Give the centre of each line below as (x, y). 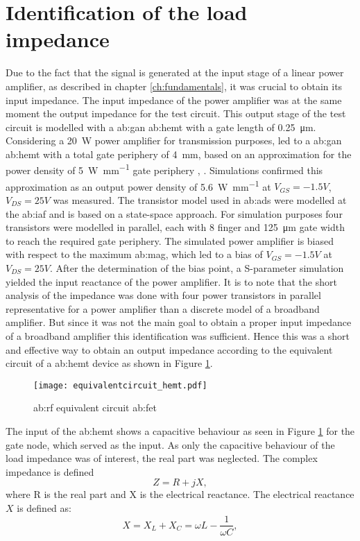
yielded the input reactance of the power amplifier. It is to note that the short (171, 281)
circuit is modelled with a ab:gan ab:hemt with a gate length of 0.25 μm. (161, 127)
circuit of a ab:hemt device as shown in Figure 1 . (109, 363)
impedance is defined (50, 471)
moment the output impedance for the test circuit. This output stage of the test (176, 113)
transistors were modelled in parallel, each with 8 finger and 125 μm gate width (175, 227)
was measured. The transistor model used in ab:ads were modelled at (200, 199)
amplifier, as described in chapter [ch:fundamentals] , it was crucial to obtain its (174, 86)
